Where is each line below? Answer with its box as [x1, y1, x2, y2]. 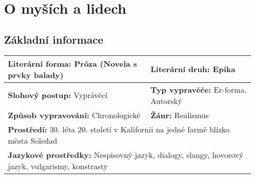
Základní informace [4, 31, 103, 47]
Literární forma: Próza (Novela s [8, 57, 137, 69]
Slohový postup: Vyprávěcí [8, 89, 107, 101]
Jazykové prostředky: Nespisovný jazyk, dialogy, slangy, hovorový [8, 149, 243, 160]
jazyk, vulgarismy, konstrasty [8, 160, 108, 172]
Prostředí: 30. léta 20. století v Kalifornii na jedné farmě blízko [8, 123, 229, 135]
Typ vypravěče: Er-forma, [151, 83, 247, 95]
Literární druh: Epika [151, 63, 235, 75]
